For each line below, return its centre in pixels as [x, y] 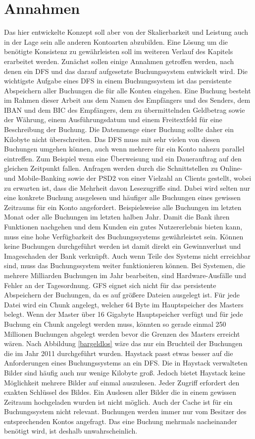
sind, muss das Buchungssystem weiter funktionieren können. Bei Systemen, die [125, 265]
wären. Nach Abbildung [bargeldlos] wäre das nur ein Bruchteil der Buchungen [123, 343]
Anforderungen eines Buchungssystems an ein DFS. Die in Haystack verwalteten [126, 363]
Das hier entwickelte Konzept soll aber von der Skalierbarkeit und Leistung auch [126, 32]
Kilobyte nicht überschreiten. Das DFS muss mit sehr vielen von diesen [112, 139]
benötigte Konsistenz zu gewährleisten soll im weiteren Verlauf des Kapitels [119, 51]
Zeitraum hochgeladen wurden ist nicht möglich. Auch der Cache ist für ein [118, 402]
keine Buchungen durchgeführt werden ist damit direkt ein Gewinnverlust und [123, 246]
